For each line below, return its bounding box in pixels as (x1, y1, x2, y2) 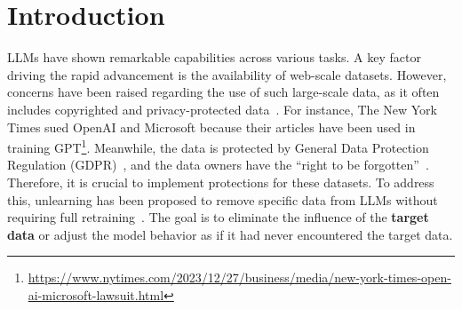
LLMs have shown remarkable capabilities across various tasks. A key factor (7, 48, 421, 67)
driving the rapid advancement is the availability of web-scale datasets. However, (7, 65, 447, 83)
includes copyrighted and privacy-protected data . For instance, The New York (7, 99, 437, 118)
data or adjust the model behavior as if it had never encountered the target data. (7, 225, 453, 243)
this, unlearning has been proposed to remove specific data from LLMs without (7, 190, 438, 209)
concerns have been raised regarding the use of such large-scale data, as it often (7, 83, 440, 101)
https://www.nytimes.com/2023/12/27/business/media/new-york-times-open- (28, 268, 451, 287)
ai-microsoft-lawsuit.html (28, 285, 164, 304)
